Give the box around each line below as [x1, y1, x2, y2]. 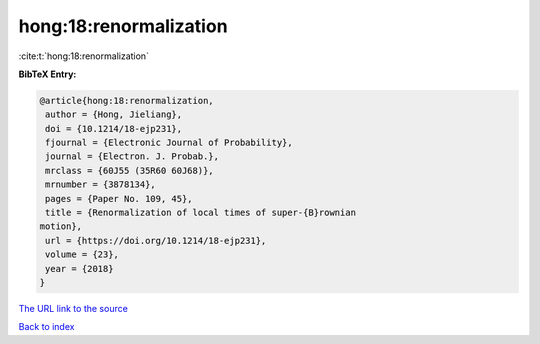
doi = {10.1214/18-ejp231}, [45, 123, 183, 134]
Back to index [18, 321, 75, 333]
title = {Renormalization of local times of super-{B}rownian [45, 207, 357, 219]
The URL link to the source [18, 302, 129, 314]
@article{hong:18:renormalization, [39, 95, 214, 106]
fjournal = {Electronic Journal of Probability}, [45, 137, 294, 149]
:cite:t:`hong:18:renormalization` [18, 50, 150, 62]
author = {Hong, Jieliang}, [45, 109, 183, 120]
